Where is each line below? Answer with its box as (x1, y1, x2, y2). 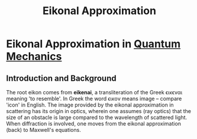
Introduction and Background (6, 73, 117, 83)
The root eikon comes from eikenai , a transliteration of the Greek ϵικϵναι (6, 89, 183, 95)
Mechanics (6, 50, 62, 63)
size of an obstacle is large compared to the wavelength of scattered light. (6, 114, 188, 121)
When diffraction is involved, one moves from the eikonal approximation (6, 120, 182, 127)
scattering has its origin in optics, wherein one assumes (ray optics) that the (6, 108, 191, 114)
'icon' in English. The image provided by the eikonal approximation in (6, 101, 174, 108)
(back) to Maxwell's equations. (6, 127, 81, 133)
